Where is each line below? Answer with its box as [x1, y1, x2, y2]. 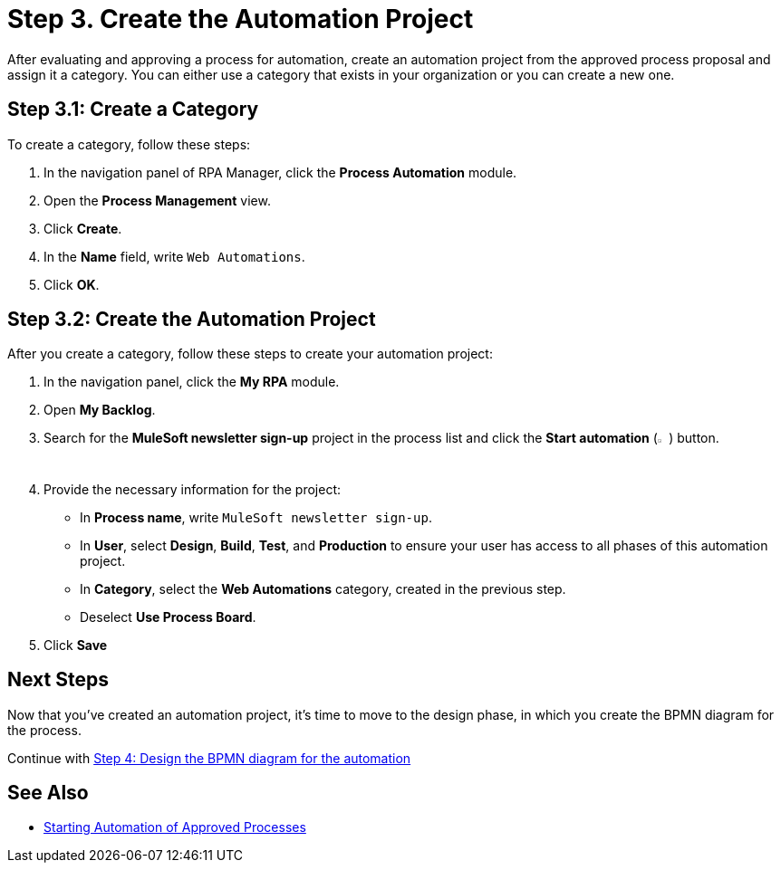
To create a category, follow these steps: [7, 136, 251, 152]
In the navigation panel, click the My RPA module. [43, 374, 340, 390]
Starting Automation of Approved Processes [43, 819, 306, 836]
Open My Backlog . [43, 402, 156, 418]
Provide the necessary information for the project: [43, 481, 342, 497]
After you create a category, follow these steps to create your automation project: [7, 346, 493, 362]
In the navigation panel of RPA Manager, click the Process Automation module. [43, 164, 517, 180]
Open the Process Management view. [43, 192, 271, 208]
